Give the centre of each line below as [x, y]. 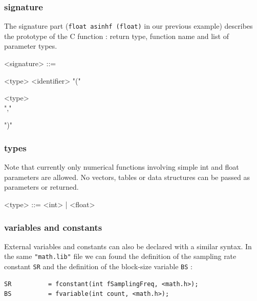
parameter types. [31, 46]
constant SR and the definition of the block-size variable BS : [98, 266]
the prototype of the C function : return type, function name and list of [116, 36]
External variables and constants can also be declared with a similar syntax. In [128, 246]
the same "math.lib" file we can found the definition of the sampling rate [120, 256]
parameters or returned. [41, 187]
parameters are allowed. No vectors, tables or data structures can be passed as [127, 177]
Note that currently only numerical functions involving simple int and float [122, 167]
